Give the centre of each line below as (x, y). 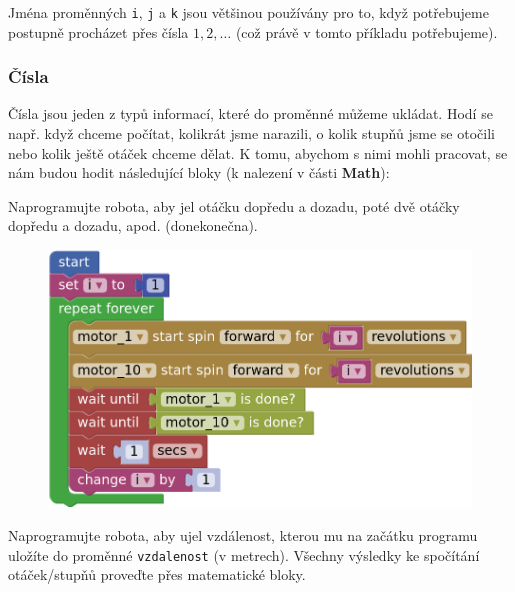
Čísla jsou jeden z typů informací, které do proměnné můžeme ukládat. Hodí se (250, 113)
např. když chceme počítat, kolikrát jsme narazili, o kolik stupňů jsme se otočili (251, 133)
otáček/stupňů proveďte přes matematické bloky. (157, 574)
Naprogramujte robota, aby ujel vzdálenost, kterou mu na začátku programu (243, 534)
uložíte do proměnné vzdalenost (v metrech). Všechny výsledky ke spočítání (244, 554)
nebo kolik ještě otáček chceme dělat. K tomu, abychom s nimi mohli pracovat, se (258, 152)
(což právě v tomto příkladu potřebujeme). (366, 31)
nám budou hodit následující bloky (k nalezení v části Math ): (199, 172)
